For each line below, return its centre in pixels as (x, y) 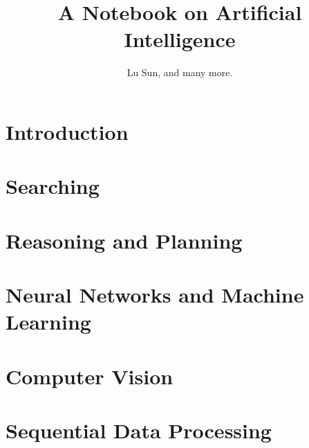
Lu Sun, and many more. (180, 72)
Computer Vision (90, 376)
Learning (48, 322)
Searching (53, 186)
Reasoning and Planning (124, 240)
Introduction (67, 131)
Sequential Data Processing (139, 430)
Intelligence (180, 39)
